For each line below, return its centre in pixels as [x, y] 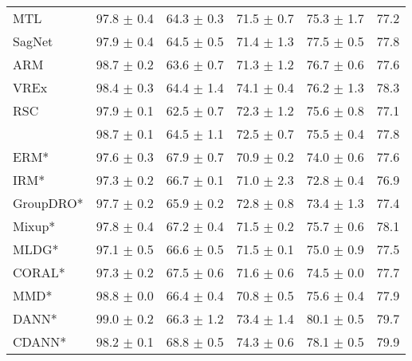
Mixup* [34, 226]
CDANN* [40, 341]
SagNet [33, 41]
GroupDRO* [48, 203]
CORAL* [39, 272]
